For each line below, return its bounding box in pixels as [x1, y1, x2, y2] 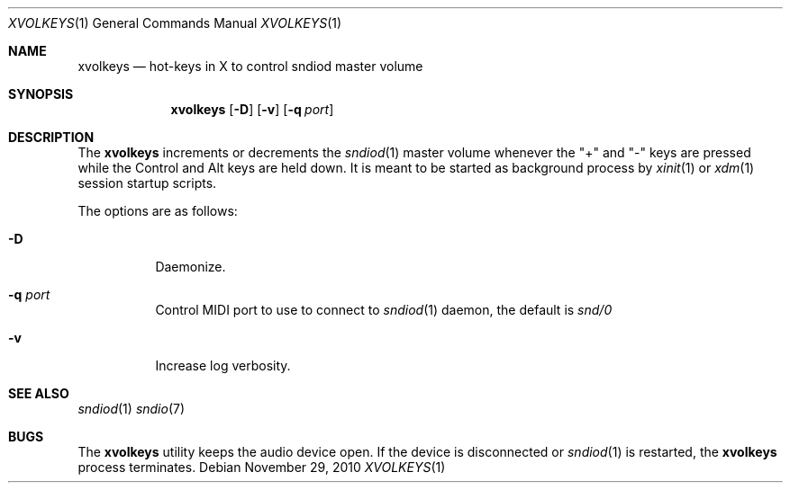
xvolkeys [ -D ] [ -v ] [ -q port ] [170, 102, 334, 117]
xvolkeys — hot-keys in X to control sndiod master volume [77, 58, 423, 74]
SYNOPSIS [8, 86, 74, 102]
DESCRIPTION [8, 129, 95, 145]
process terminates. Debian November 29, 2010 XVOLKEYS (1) [77, 459, 446, 475]
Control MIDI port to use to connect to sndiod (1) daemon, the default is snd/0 [155, 302, 613, 317]
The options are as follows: [77, 203, 238, 218]
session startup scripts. [77, 175, 217, 191]
